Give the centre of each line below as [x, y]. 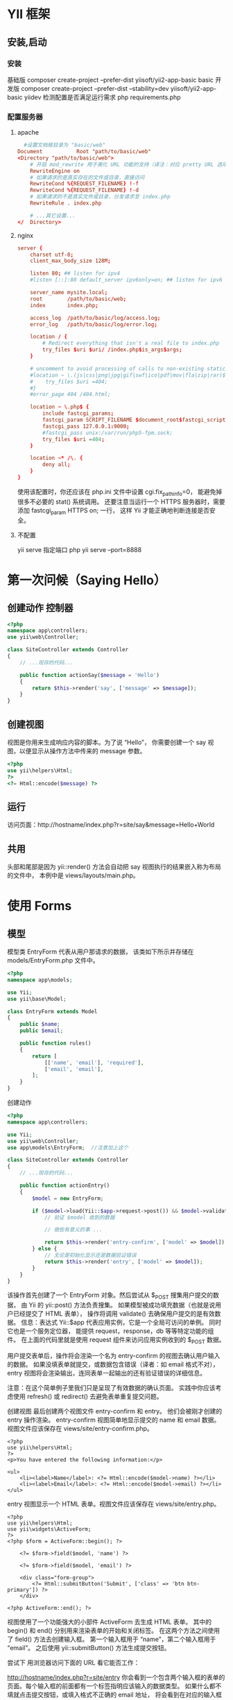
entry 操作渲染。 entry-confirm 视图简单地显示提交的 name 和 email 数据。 [114, 1420]
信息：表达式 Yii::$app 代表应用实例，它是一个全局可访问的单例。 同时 [121, 1323]
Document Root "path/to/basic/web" [84, 152]
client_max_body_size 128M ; [70, 261]
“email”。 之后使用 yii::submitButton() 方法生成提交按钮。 [89, 1648]
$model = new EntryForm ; [68, 1198]
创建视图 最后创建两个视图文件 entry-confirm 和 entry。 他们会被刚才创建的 [115, 1411]
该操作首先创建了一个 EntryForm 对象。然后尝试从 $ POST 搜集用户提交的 [110, 1296]
